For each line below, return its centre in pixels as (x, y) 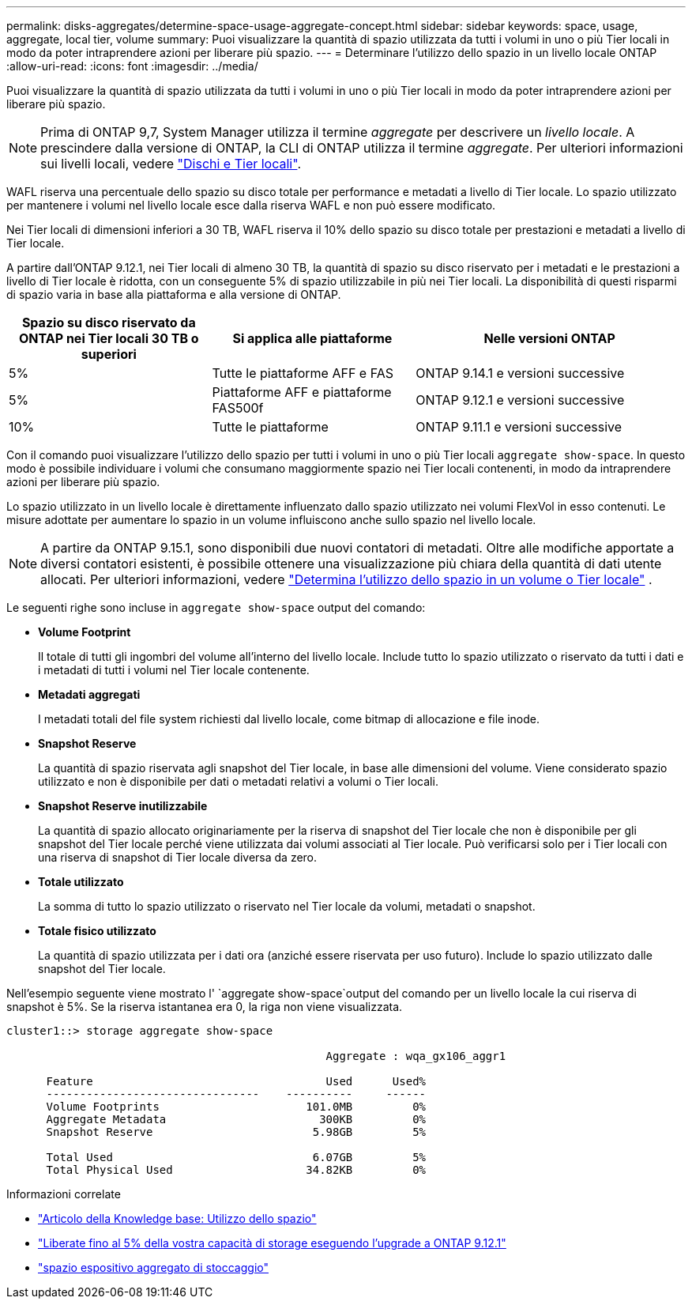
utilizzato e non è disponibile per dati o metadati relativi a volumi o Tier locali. (238, 781)
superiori (109, 354)
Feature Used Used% (236, 1081)
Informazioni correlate (64, 1194)
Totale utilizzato (81, 882)
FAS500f (238, 408)
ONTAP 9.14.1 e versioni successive (520, 373)
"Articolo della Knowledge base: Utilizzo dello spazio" (177, 1218)
